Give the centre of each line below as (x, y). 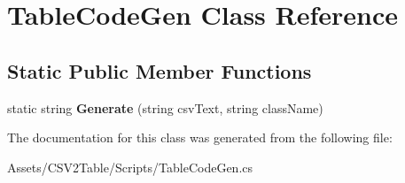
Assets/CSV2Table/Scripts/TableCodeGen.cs (130, 167)
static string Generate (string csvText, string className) (165, 107)
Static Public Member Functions (160, 70)
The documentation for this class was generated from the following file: (200, 137)
